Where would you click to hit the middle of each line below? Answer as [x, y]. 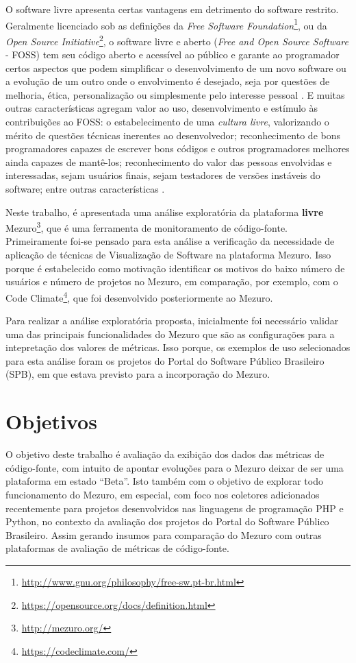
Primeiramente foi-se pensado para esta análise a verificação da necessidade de [170, 241]
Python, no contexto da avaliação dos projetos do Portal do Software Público [167, 521]
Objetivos [51, 421]
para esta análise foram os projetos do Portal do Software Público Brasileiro [165, 360]
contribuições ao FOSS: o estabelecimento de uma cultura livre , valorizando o [167, 122]
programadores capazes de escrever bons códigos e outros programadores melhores [178, 148]
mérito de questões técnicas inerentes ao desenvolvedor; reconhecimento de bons [173, 135]
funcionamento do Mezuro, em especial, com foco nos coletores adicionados [163, 494]
